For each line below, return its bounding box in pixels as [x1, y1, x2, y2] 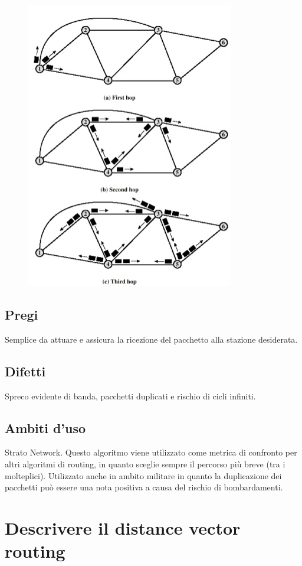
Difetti [5, 362, 46, 380]
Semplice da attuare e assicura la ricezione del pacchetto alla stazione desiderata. [5, 333, 298, 345]
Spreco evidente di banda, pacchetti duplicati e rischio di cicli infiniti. [5, 389, 256, 402]
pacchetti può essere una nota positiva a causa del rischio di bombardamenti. [5, 481, 283, 493]
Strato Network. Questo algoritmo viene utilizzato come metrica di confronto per [5, 446, 297, 458]
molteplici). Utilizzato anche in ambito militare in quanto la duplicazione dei [5, 469, 282, 482]
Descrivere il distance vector [5, 515, 241, 539]
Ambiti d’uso [5, 418, 86, 437]
